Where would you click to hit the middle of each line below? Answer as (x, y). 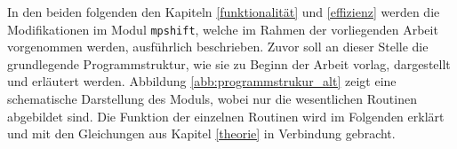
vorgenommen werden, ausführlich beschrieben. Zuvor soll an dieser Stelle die (218, 47)
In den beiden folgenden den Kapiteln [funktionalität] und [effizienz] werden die (224, 12)
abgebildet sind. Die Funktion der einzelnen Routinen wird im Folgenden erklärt (226, 116)
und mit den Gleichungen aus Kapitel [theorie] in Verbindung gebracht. (201, 133)
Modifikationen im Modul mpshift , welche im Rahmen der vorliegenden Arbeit (223, 29)
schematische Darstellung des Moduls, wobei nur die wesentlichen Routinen (212, 99)
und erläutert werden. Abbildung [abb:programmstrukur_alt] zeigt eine (202, 81)
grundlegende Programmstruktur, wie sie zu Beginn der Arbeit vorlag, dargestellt (229, 63)
